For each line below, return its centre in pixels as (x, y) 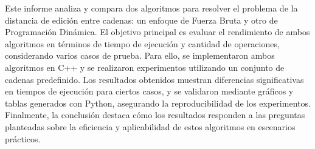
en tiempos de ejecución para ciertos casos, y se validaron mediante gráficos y (149, 91)
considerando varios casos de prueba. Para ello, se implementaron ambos (140, 55)
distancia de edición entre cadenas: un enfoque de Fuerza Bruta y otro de (141, 20)
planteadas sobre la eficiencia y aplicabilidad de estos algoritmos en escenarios (150, 126)
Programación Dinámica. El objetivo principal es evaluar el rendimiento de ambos (157, 32)
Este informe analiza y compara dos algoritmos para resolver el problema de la (151, 8)
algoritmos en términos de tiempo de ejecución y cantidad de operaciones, (142, 43)
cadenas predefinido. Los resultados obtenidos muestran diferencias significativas (154, 79)
